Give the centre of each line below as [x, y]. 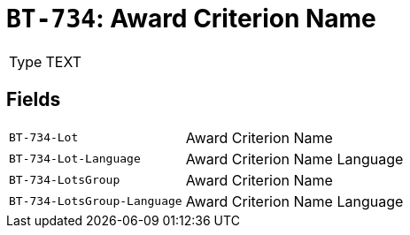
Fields [34, 100]
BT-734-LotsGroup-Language [96, 201]
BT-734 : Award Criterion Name [191, 19]
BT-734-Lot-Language [75, 159]
